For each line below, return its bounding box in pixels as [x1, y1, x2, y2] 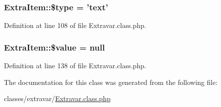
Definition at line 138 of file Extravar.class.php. [4, 60, 146, 71]
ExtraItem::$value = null [4, 41, 105, 53]
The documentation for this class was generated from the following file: [4, 77, 218, 87]
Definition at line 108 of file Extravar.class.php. [4, 20, 146, 30]
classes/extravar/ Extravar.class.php [4, 93, 110, 104]
